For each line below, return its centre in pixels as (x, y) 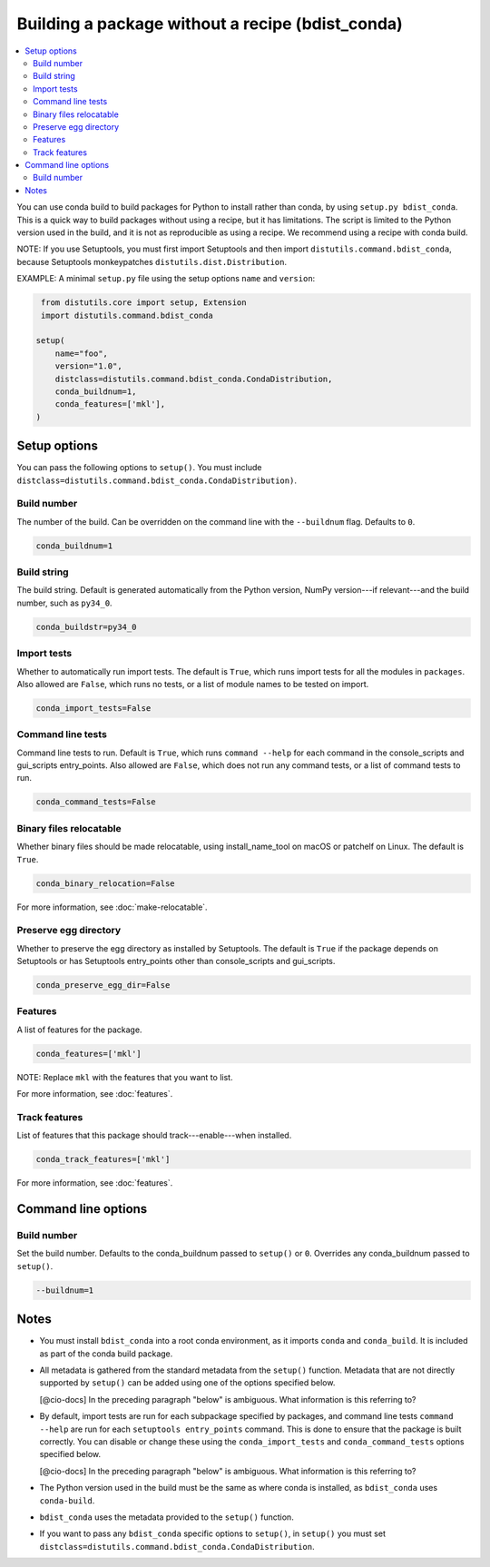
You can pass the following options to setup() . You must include (139, 468)
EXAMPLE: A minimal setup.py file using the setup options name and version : (166, 279)
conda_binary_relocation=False (106, 883)
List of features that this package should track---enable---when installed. (154, 1136)
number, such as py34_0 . (64, 603)
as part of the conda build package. (106, 1354)
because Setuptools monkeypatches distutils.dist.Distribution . (152, 261)
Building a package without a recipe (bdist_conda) (210, 24)
